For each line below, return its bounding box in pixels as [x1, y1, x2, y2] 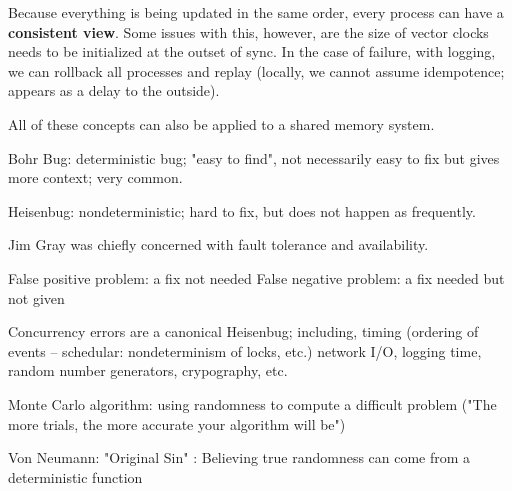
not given [8, 287, 65, 308]
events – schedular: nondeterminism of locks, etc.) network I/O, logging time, [8, 340, 482, 361]
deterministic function [8, 466, 143, 487]
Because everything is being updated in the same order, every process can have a [8, 2, 504, 22]
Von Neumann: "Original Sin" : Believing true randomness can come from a [8, 447, 471, 468]
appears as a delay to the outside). [8, 80, 220, 101]
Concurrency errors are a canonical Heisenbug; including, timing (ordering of [8, 321, 479, 342]
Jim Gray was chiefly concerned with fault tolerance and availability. [8, 234, 429, 255]
